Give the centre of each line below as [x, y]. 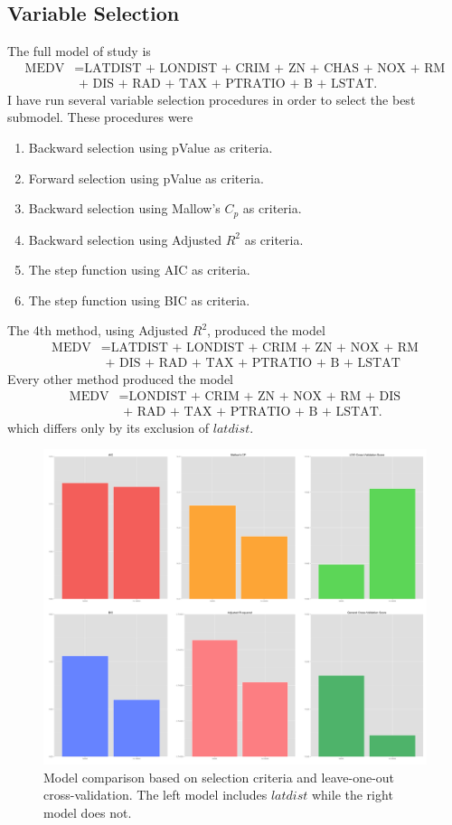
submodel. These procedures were [100, 117]
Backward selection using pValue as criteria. [151, 148]
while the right [352, 795]
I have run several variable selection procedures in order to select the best [212, 99]
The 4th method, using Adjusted [98, 330]
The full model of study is [79, 51]
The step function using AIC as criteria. [139, 270]
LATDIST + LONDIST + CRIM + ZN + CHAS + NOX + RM [265, 68]
